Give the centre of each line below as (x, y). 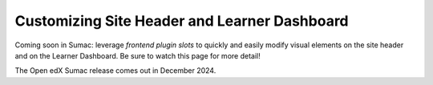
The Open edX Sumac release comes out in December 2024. (115, 71)
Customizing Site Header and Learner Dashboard (182, 21)
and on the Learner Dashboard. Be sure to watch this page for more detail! (138, 55)
